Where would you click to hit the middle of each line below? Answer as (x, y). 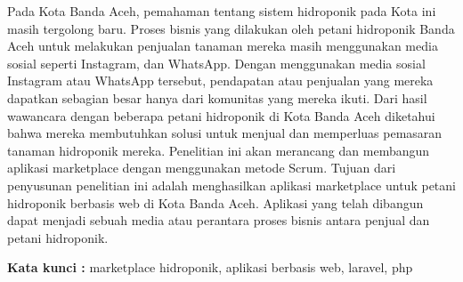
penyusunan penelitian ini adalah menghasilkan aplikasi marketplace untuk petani (231, 185)
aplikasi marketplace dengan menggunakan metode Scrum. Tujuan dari (202, 168)
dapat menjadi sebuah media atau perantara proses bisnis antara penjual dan (219, 220)
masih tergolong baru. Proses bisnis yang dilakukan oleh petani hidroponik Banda (231, 28)
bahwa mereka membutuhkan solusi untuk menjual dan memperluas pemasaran (225, 133)
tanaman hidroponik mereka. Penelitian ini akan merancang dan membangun (219, 150)
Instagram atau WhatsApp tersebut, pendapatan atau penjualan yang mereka (220, 81)
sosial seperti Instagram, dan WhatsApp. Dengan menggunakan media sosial (216, 63)
